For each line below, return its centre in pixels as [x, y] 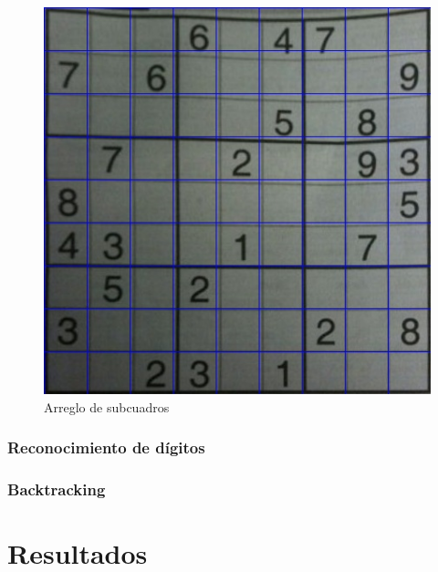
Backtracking [57, 489]
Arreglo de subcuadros [107, 406]
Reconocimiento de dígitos [106, 447]
